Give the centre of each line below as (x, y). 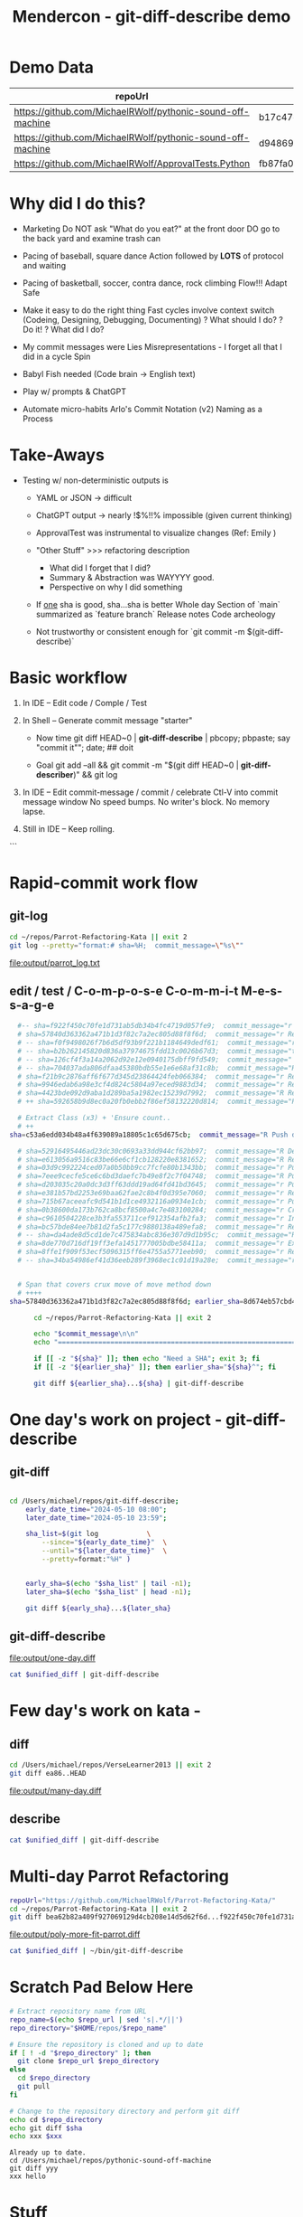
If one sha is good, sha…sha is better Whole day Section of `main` (158, 604)
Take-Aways (57, 455)
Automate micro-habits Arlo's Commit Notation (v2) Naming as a (142, 409)
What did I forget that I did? (100, 568)
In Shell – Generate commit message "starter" (107, 720)
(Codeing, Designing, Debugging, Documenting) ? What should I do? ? (153, 319)
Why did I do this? (78, 204)
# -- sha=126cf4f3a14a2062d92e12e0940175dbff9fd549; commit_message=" (155, 1060)
